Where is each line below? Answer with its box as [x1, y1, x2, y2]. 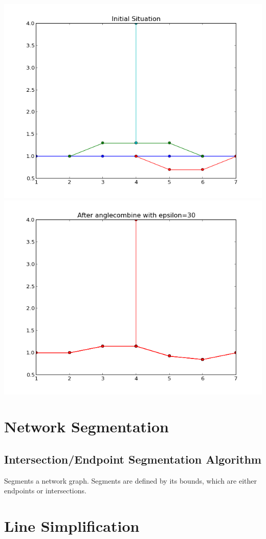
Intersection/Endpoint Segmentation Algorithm [4, 451, 261, 467]
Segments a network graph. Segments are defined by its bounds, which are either [4, 475, 257, 486]
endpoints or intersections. [4, 485, 86, 496]
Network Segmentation [4, 416, 169, 437]
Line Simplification [4, 515, 140, 536]
